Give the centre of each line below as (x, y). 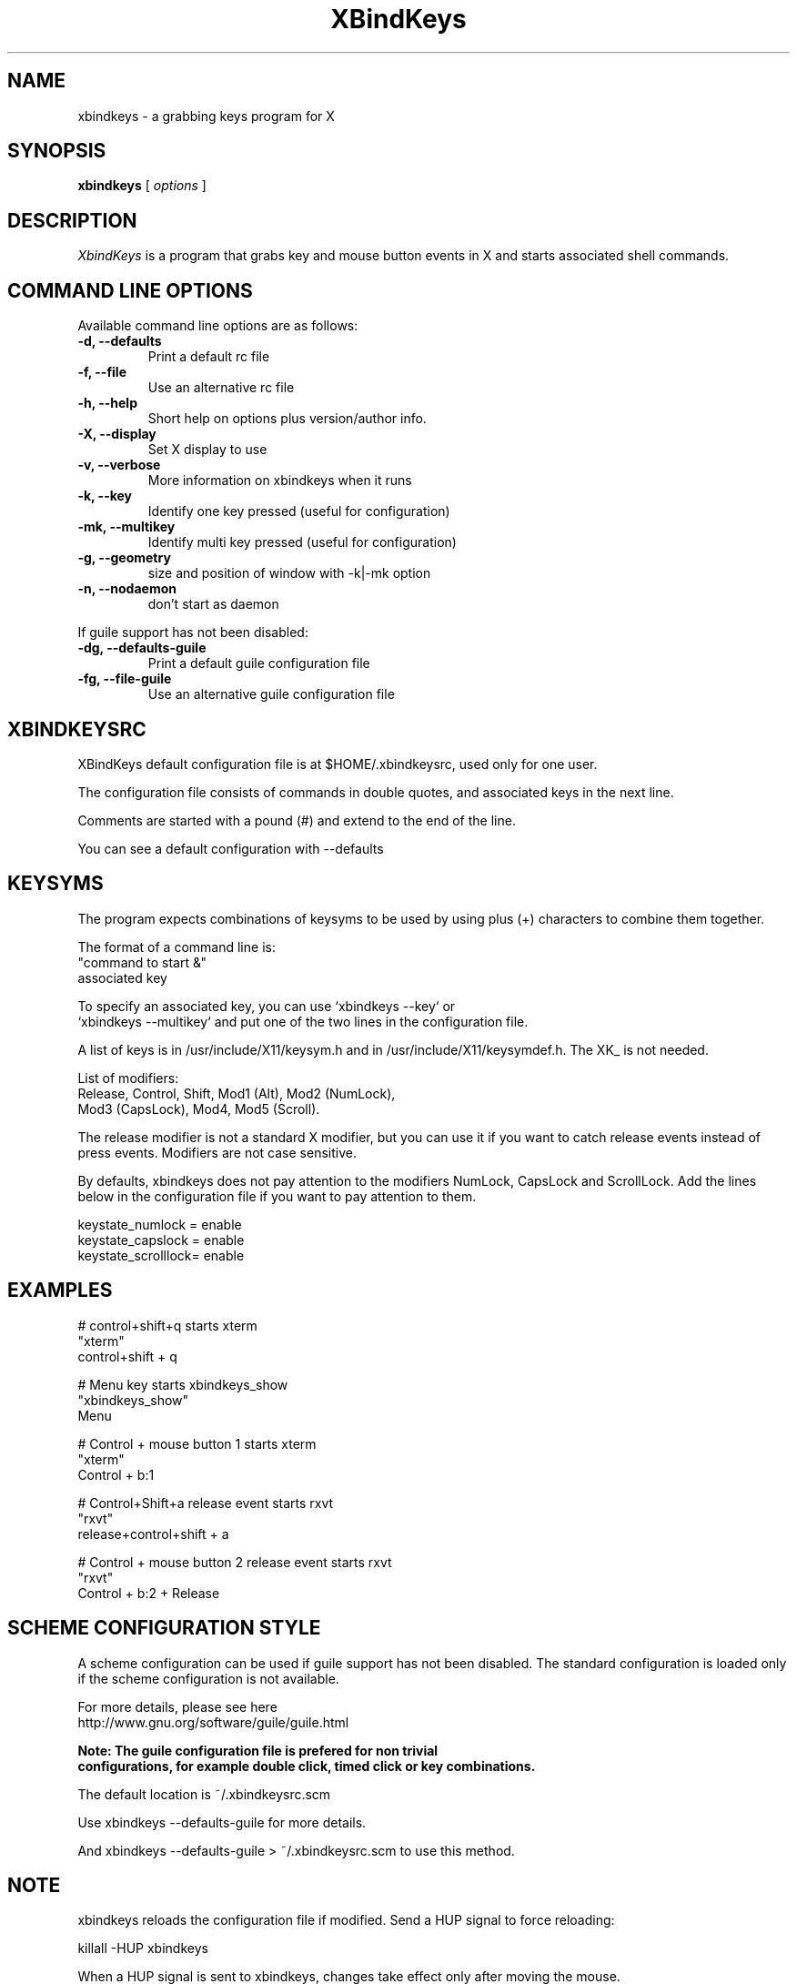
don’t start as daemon (213, 604)
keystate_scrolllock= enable (161, 1255)
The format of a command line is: (177, 946)
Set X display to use (207, 450)
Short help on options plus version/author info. (287, 419)
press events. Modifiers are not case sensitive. (217, 1152)
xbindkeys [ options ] (142, 186)
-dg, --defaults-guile (142, 648)
